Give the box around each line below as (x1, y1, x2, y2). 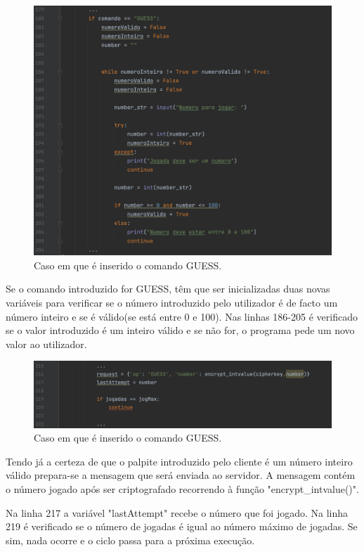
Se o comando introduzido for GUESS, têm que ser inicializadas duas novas (6, 281, 330, 296)
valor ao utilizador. (6, 336, 87, 351)
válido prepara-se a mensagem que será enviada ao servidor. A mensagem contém (6, 468, 356, 482)
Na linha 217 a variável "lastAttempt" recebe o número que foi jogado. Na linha (6, 505, 349, 520)
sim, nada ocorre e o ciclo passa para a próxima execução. (6, 532, 255, 547)
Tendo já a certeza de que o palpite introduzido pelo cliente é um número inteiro (6, 454, 353, 468)
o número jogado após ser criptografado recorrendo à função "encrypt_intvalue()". (6, 482, 359, 496)
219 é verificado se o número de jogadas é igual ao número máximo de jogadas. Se (6, 519, 358, 534)
